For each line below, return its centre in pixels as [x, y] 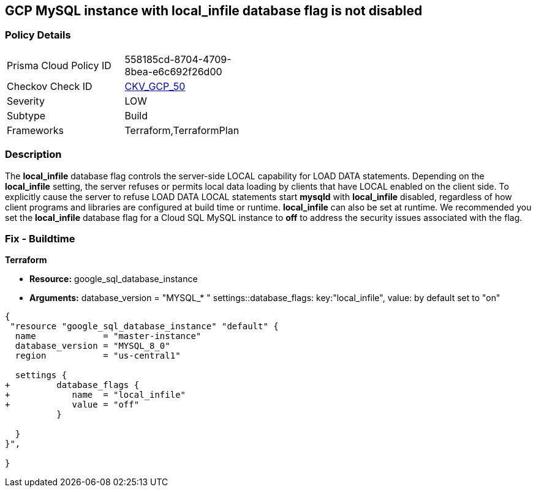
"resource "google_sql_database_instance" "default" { [144, 326]
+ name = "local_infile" [96, 395]
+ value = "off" [72, 405]
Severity [26, 101]
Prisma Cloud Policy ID [59, 65]
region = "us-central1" [98, 356]
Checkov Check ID [50, 86]
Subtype [26, 115]
